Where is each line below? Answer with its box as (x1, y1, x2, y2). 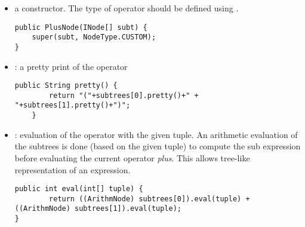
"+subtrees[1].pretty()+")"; (14, 101, 131, 110)
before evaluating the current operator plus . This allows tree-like (14, 151, 250, 164)
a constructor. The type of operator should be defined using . (14, 2, 239, 14)
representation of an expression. (14, 163, 131, 176)
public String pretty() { (14, 81, 118, 90)
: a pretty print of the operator (14, 60, 128, 72)
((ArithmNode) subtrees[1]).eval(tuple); (14, 204, 181, 213)
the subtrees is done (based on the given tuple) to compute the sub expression (14, 140, 301, 152)
